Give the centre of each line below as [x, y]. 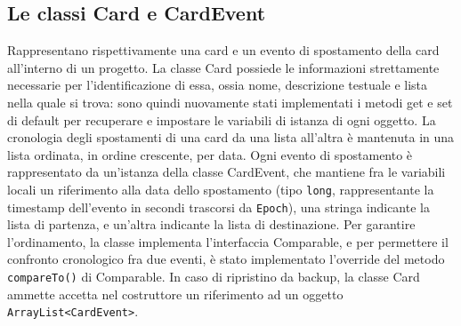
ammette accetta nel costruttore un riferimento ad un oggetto [175, 294]
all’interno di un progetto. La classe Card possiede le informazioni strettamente [223, 67]
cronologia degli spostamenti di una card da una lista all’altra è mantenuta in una [231, 137]
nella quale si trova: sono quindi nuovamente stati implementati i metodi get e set [230, 102]
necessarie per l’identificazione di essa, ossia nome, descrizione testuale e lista [218, 85]
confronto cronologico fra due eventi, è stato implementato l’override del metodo [226, 259]
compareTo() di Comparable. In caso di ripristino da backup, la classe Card [214, 277]
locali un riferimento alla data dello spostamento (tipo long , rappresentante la [221, 189]
